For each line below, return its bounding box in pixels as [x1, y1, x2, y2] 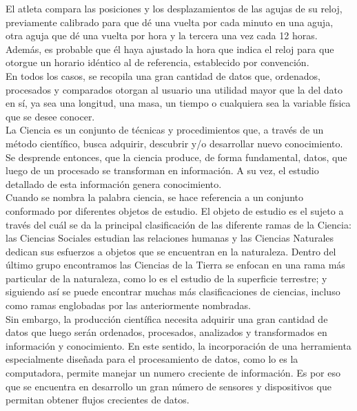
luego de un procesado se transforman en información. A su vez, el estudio [6, 163, 319, 178]
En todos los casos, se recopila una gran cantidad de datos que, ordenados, [6, 68, 321, 83]
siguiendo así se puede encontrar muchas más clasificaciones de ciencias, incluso [6, 284, 340, 299]
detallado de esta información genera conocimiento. [6, 176, 222, 191]
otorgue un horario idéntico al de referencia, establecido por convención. [6, 55, 309, 70]
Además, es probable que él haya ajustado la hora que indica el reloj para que [6, 41, 334, 56]
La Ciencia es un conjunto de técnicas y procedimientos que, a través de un [6, 123, 324, 137]
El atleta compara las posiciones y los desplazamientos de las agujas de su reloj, [6, 1, 343, 15]
